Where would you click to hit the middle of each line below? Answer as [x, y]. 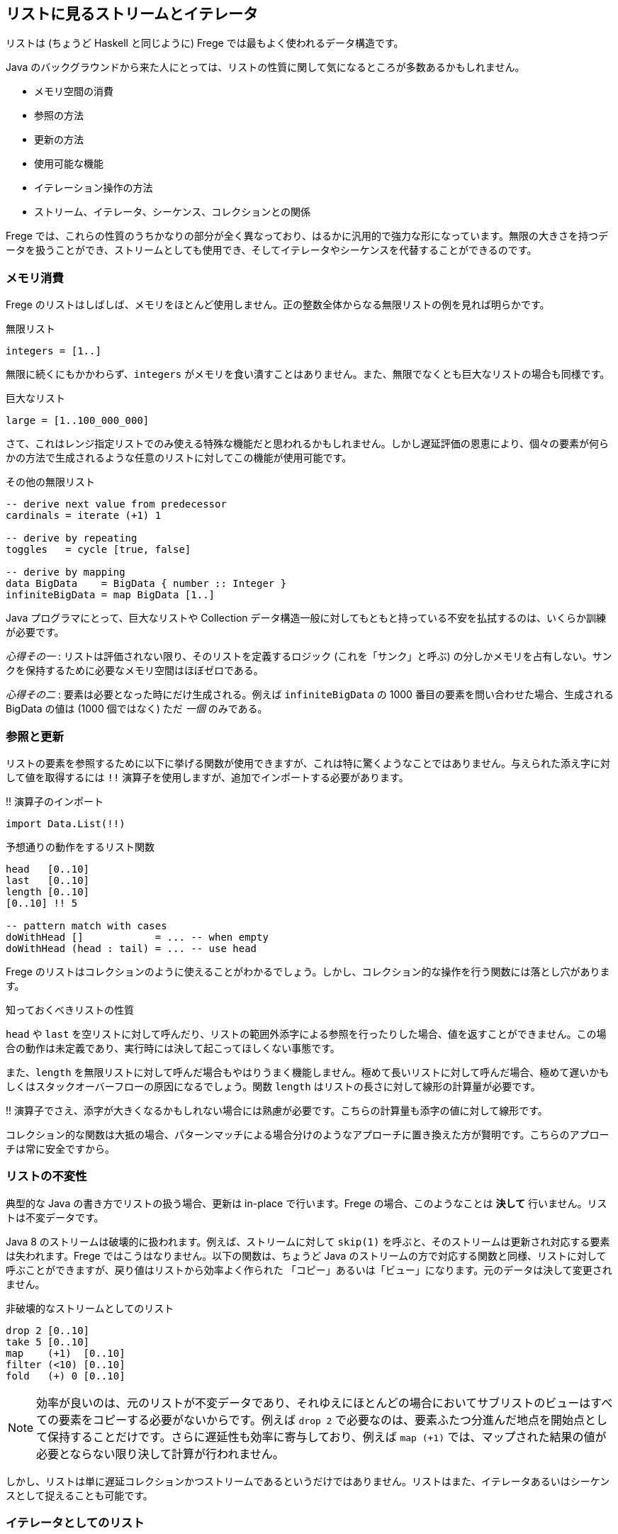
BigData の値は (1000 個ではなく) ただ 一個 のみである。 [137, 709]
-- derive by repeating [72, 538]
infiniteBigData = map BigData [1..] [111, 595]
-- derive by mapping [66, 572]
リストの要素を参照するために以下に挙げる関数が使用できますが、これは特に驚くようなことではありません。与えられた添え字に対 [308, 763]
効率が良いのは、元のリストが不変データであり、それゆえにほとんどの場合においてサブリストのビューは [314, 1403]
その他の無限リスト [50, 482]
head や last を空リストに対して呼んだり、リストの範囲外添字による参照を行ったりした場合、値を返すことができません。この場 [306, 1034]
